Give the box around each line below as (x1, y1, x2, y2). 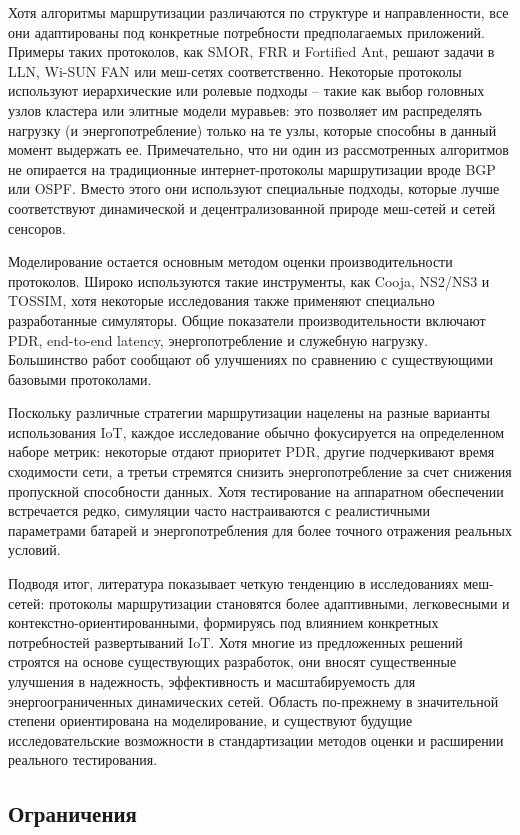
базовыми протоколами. (8, 368, 152, 389)
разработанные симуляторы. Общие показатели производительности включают (8, 309, 486, 330)
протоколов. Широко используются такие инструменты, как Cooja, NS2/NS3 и (8, 270, 490, 291)
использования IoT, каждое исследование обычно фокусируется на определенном (8, 421, 505, 442)
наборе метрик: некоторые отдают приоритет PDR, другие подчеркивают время (8, 441, 495, 462)
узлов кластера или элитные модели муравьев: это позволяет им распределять (8, 99, 482, 120)
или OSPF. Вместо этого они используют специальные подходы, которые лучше (8, 178, 500, 199)
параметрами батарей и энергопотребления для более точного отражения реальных (8, 519, 512, 540)
